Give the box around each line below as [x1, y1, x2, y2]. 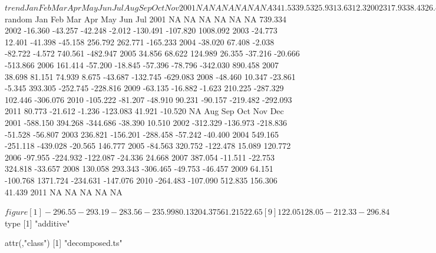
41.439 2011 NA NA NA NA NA [5, 185, 123, 198]
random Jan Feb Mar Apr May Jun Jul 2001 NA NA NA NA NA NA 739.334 [5, 12, 287, 25]
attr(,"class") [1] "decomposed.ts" [5, 237, 123, 249]
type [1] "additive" [5, 217, 70, 229]
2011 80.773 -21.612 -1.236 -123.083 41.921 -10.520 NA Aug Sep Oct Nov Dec [5, 105, 284, 117]
